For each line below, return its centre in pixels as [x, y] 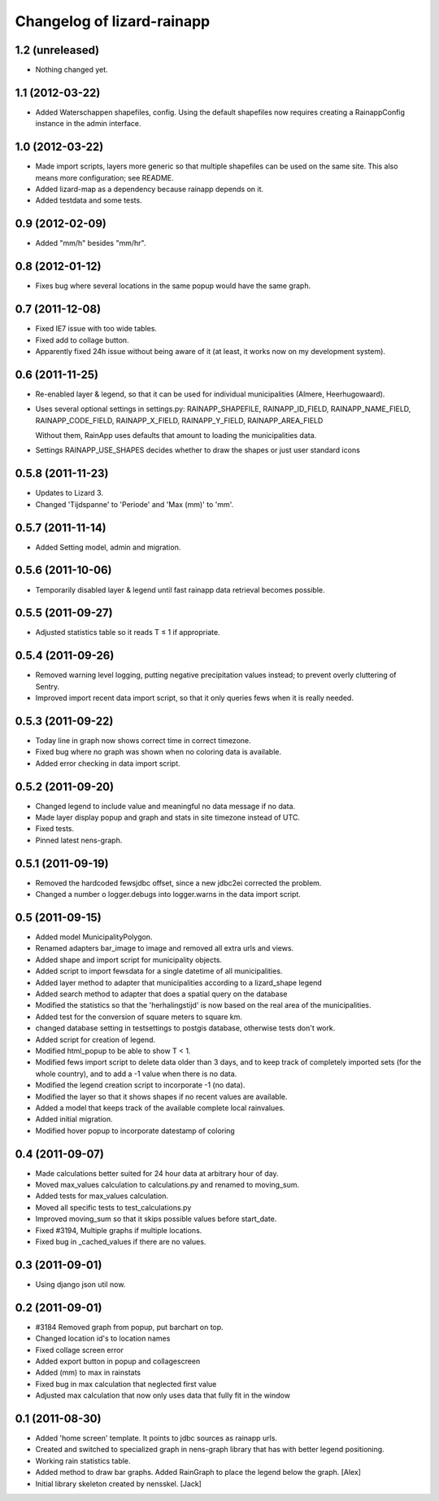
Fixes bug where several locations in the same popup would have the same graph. [173, 286]
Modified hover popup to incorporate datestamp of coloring [135, 1131]
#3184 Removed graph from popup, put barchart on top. [129, 1327]
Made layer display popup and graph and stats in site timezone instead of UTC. [168, 817]
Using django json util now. [80, 1284]
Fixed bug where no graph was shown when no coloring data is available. [159, 752]
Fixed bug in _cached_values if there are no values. [121, 1241]
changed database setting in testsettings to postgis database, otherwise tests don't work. [185, 1028]
